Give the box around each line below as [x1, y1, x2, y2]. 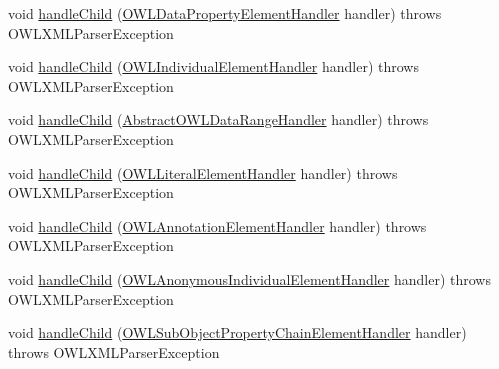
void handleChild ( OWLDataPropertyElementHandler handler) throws [8, 3, 442, 23]
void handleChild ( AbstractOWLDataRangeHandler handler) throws [8, 109, 429, 130]
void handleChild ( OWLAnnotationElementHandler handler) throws [8, 215, 427, 236]
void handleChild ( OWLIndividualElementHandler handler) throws [8, 56, 419, 77]
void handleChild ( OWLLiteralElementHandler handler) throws [8, 162, 398, 183]
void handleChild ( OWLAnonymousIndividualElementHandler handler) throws [8, 268, 491, 289]
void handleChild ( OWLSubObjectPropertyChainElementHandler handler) [8, 322, 467, 343]
